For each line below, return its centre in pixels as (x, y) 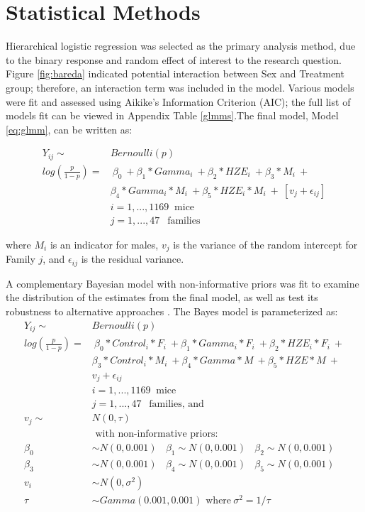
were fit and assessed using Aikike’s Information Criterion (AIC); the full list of (178, 101)
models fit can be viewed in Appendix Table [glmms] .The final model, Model (172, 115)
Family (21, 259)
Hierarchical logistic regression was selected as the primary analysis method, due (181, 46)
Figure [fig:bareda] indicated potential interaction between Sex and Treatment (175, 73)
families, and (176, 404)
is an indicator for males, (104, 244)
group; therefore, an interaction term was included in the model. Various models (180, 87)
